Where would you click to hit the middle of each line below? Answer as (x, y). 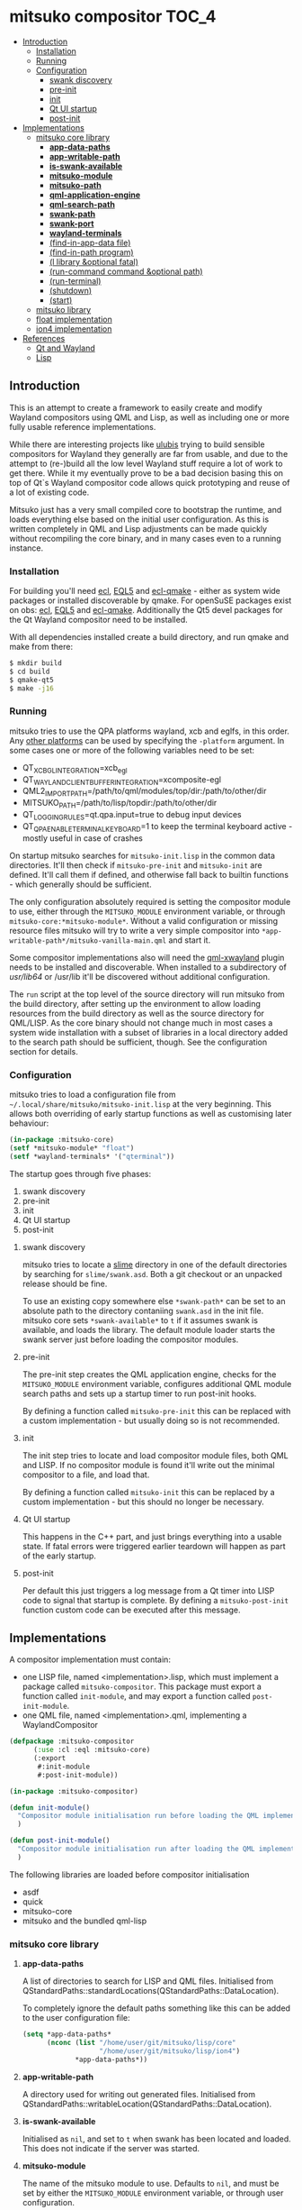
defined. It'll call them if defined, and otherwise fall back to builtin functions (149, 874)
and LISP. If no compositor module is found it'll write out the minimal (149, 1465)
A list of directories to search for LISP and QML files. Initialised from (148, 1981)
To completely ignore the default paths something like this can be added (156, 2008)
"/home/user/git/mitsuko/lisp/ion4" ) (169, 2051)
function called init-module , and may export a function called (136, 1696)
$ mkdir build (36, 663)
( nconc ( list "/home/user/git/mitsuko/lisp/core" (141, 2043)
